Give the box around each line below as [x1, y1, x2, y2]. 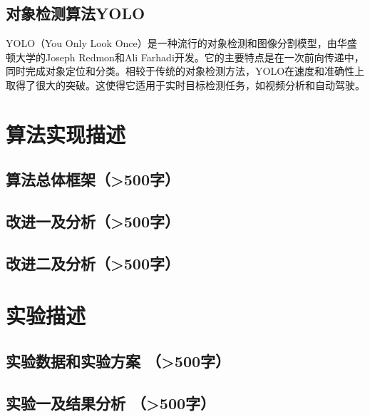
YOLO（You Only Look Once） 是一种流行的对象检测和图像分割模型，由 [6, 36, 337, 51]
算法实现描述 [6, 119, 126, 148]
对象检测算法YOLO [6, 2, 145, 24]
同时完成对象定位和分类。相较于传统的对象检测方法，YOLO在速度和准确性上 [6, 63, 365, 78]
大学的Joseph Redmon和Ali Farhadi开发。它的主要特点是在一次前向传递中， [15, 49, 364, 64]
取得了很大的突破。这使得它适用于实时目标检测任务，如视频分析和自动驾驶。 [6, 77, 365, 92]
